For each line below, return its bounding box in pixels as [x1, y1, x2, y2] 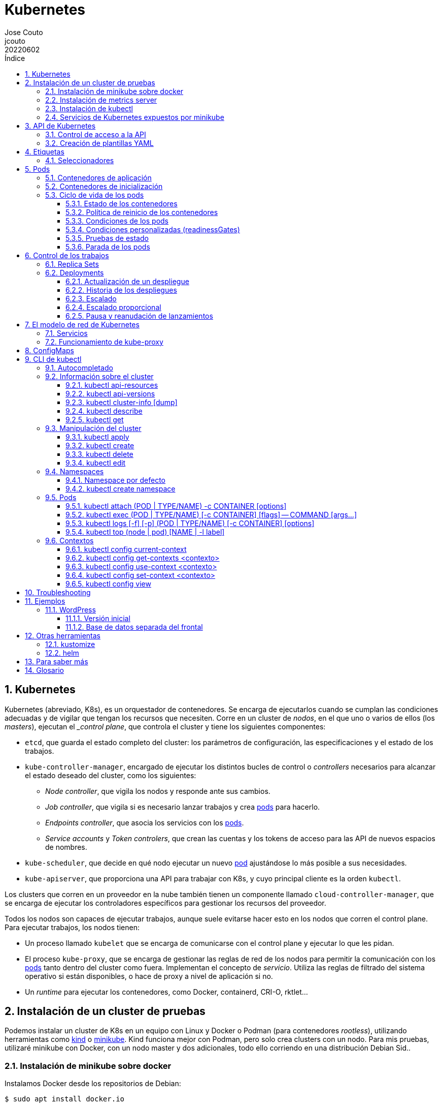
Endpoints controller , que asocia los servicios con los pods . [45, 818, 244, 827]
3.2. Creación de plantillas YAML [45, 138, 154, 147]
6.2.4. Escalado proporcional [65, 302, 161, 312]
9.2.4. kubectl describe [65, 406, 143, 415]
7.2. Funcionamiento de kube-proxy [45, 337, 163, 346]
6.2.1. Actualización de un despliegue [65, 276, 189, 286]
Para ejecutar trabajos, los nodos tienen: [5, 922, 140, 932]
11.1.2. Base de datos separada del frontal [65, 622, 203, 631]
